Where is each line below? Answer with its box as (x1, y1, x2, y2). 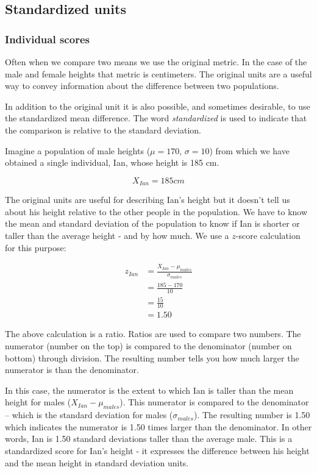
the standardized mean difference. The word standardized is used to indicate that (5, 112, 307, 124)
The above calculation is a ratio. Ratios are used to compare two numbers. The (5, 327, 301, 340)
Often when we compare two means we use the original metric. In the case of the (5, 55, 307, 68)
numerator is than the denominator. (5, 363, 139, 376)
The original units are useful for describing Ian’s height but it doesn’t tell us (5, 193, 290, 206)
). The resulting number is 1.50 (193, 408, 310, 421)
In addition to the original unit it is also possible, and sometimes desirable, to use (5, 99, 310, 112)
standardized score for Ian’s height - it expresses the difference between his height (5, 444, 310, 457)
